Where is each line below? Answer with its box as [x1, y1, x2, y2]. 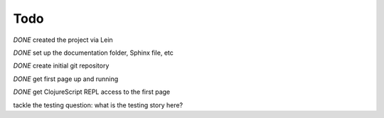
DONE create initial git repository [13, 61, 110, 70]
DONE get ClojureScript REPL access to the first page [13, 87, 171, 96]
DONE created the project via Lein [13, 36, 113, 44]
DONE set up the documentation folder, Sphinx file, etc [13, 48, 174, 57]
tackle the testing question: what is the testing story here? [13, 100, 183, 109]
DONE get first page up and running [13, 75, 119, 83]
